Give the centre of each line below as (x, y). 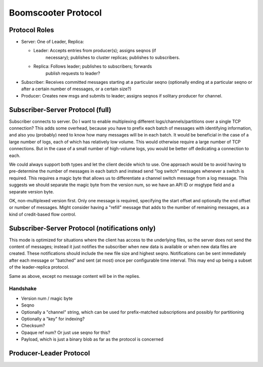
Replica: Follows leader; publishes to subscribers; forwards (93, 66)
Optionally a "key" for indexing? (53, 319)
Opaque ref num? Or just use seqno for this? (66, 332)
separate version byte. (32, 192)
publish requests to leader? (73, 73)
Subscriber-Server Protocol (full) (60, 110)
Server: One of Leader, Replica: (53, 42)
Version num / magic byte (47, 298)
